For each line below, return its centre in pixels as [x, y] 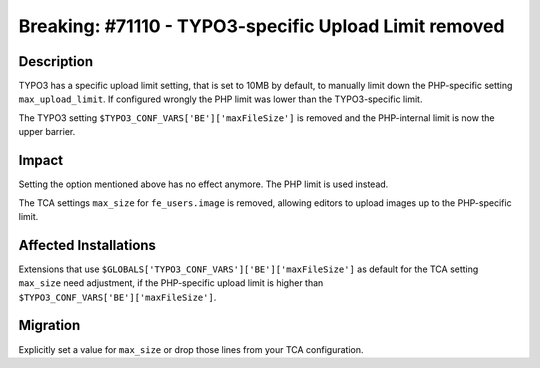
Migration [49, 325]
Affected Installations [87, 245]
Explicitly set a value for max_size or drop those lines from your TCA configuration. [191, 349]
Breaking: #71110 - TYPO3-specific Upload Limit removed [261, 26]
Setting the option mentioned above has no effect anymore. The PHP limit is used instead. [203, 184]
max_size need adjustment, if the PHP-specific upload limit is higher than [171, 283]
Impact [41, 160]
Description [56, 61]
